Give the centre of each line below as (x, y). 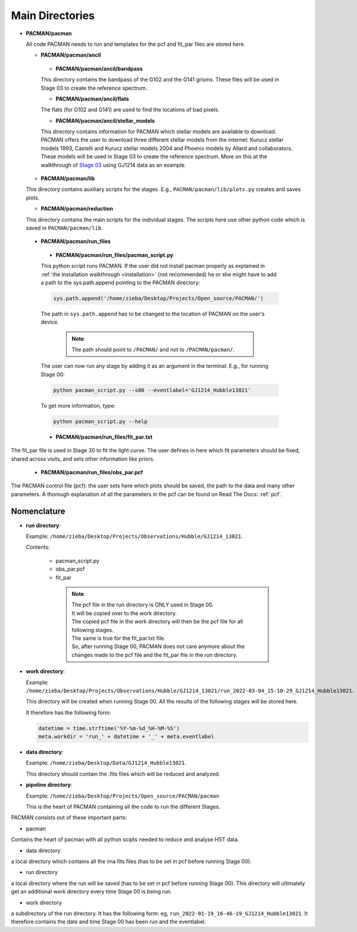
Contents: (38, 547)
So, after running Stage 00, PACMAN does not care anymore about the (158, 646)
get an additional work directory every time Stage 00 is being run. (92, 892)
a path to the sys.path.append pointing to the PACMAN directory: (120, 282)
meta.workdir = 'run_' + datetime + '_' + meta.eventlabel (126, 737)
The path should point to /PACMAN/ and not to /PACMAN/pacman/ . (153, 350)
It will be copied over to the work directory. (124, 613)
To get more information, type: (78, 405)
